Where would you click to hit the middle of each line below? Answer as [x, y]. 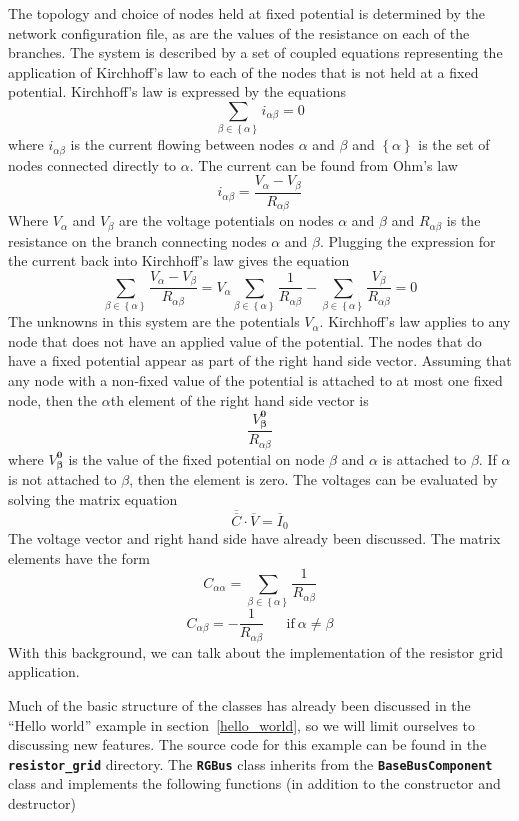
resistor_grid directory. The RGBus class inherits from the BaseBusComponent [250, 763]
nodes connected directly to [92, 164]
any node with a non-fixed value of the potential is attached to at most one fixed [255, 380]
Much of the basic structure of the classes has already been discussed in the [239, 704]
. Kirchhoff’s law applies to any [415, 321]
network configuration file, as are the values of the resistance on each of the [239, 32]
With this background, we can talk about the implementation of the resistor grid [256, 651]
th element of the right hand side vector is [239, 399]
